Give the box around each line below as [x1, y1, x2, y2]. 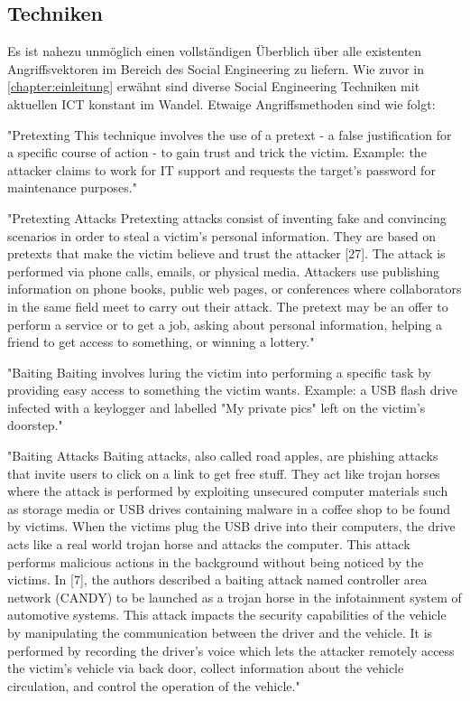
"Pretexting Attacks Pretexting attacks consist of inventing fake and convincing [7, 208, 447, 227]
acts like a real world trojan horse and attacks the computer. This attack [7, 535, 410, 554]
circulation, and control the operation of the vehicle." [7, 676, 300, 695]
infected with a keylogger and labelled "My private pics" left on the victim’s [7, 397, 426, 416]
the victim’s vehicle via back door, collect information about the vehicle [7, 659, 404, 678]
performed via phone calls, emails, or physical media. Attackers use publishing [7, 261, 439, 280]
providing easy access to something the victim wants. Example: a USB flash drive [7, 380, 458, 399]
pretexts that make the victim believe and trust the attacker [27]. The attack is [7, 244, 446, 263]
